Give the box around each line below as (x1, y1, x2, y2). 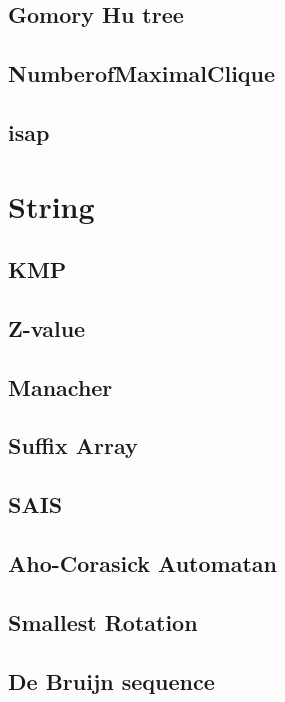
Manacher (8, 371, 113, 402)
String (8, 185, 95, 226)
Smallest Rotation (8, 606, 198, 637)
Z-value (8, 312, 86, 343)
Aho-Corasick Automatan (8, 548, 277, 579)
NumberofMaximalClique (8, 58, 276, 89)
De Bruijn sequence (8, 665, 215, 696)
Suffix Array (8, 430, 138, 461)
